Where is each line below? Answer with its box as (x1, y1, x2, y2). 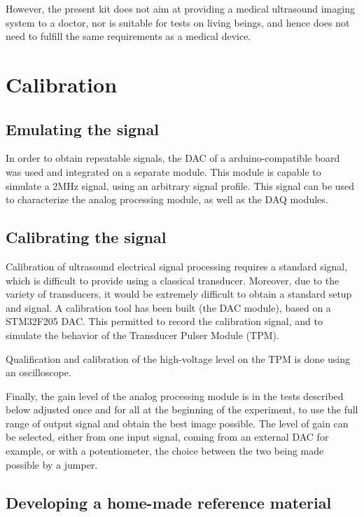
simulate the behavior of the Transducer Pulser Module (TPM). (6, 327, 279, 342)
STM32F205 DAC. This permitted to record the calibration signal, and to (6, 314, 323, 329)
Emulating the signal (6, 118, 159, 139)
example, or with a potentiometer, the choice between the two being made (6, 443, 324, 458)
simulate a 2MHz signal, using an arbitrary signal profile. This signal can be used (6, 178, 355, 193)
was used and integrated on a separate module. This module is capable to (6, 164, 321, 179)
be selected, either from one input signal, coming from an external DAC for (6, 429, 329, 444)
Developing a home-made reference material (6, 491, 332, 513)
